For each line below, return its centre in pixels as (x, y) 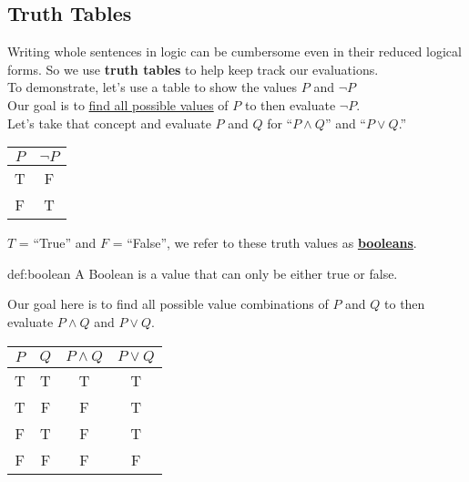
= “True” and (57, 243)
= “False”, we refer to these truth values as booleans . (265, 243)
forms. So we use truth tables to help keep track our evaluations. (193, 69)
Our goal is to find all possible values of (118, 104)
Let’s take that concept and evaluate (109, 123)
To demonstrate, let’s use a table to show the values (153, 87)
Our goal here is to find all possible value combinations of (168, 304)
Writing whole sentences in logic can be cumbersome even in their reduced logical (234, 51)
